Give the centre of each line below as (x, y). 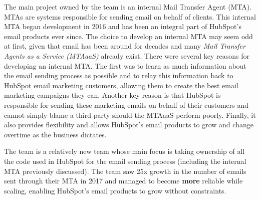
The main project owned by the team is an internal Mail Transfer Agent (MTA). (128, 7)
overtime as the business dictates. (55, 134)
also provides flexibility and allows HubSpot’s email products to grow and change (129, 125)
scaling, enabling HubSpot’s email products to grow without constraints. (115, 190)
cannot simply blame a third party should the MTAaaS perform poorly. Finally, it (130, 115)
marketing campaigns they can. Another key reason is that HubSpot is (112, 95)
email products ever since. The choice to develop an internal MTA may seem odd (128, 36)
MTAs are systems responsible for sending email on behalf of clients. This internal (130, 16)
